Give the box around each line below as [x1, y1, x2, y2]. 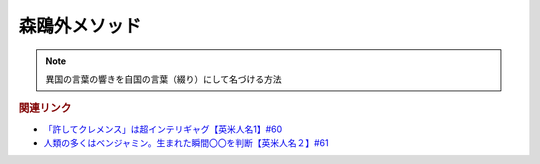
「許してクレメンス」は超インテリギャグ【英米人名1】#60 [43, 123, 283, 135]
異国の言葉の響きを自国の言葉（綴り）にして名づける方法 [45, 73, 282, 85]
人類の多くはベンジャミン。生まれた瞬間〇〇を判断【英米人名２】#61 [43, 136, 329, 149]
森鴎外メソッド [18, 15, 142, 37]
